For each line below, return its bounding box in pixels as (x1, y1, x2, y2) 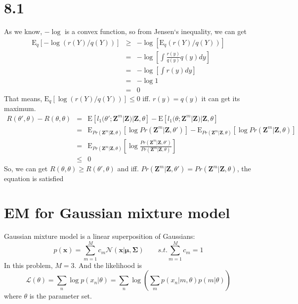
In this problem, (4, 260, 53, 270)
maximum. (4, 103, 36, 114)
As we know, (4, 26, 43, 37)
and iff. (117, 163, 139, 174)
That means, (4, 93, 43, 103)
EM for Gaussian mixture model (4, 202, 230, 223)
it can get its (201, 93, 240, 103)
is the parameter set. (29, 291, 92, 301)
